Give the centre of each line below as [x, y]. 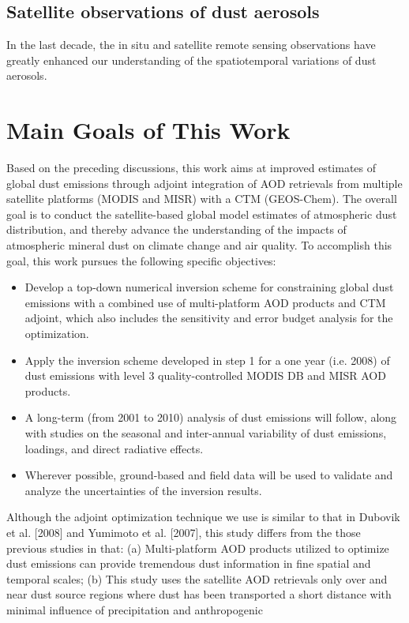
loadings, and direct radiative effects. [114, 448]
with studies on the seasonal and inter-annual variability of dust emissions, [206, 433]
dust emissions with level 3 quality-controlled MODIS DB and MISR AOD [205, 375]
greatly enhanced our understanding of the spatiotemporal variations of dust [191, 60]
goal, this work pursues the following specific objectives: [141, 260]
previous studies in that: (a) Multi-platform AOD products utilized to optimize [198, 548]
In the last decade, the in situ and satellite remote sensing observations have [191, 45]
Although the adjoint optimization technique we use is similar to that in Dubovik [203, 517]
